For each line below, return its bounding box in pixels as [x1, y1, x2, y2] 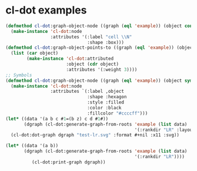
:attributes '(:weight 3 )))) [66, 66, 138, 72]
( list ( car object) [11, 51, 59, 56]
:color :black [86, 105, 122, 111]
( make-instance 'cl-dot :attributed [26, 56, 114, 62]
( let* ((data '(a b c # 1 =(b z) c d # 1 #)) [5, 116, 109, 122]
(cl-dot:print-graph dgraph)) [31, 159, 106, 165]
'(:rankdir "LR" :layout [134, 127, 195, 133]
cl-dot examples [5, 4, 87, 17]
